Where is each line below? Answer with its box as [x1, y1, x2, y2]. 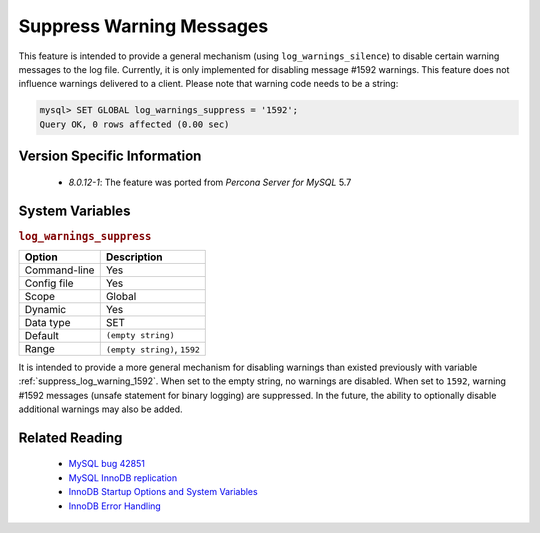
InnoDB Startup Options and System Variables [68, 486, 259, 498]
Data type [24, 315, 71, 329]
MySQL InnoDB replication [68, 471, 178, 484]
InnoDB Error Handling [68, 500, 162, 512]
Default [24, 328, 60, 342]
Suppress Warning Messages [18, 15, 269, 37]
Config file [24, 276, 74, 290]
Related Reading [18, 429, 123, 446]
